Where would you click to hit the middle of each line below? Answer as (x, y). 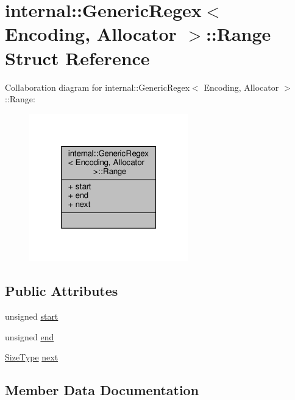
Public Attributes (62, 291)
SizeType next (32, 357)
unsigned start (32, 316)
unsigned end (30, 336)
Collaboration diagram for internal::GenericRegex (98, 87)
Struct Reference (77, 58)
